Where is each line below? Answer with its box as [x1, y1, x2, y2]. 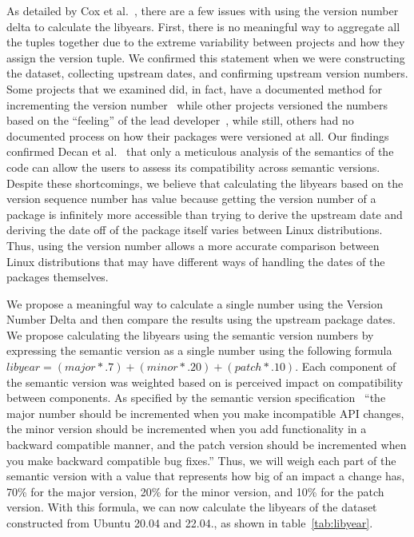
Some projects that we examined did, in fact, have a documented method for [6, 80, 382, 97]
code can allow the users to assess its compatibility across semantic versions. [6, 158, 380, 175]
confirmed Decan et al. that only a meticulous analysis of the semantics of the [6, 143, 394, 160]
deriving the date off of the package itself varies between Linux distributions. [6, 221, 383, 238]
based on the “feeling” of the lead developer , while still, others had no [6, 112, 354, 129]
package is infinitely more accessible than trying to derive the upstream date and [6, 205, 403, 222]
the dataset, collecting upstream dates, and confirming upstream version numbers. [6, 65, 408, 82]
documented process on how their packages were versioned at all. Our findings [6, 127, 389, 144]
